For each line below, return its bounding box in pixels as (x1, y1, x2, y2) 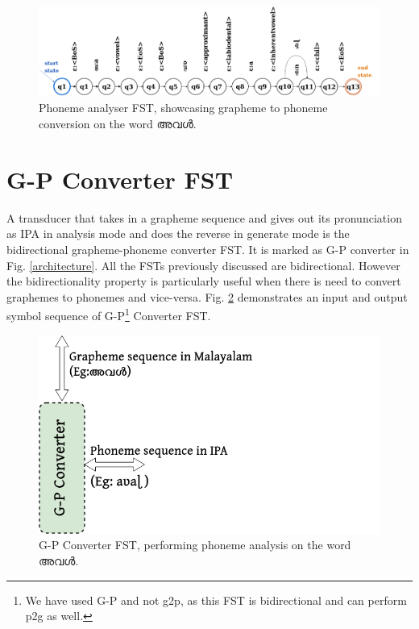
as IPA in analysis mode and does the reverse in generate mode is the (6, 225, 350, 242)
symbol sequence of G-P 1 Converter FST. (6, 305, 211, 324)
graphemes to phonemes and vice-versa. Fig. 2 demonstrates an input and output (6, 288, 408, 305)
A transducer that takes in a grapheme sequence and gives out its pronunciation (6, 209, 402, 226)
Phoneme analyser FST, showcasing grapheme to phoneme (39, 99, 328, 116)
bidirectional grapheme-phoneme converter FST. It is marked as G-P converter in (6, 240, 409, 257)
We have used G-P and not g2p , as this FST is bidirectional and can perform (25, 591, 407, 608)
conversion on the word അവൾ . (39, 115, 197, 132)
